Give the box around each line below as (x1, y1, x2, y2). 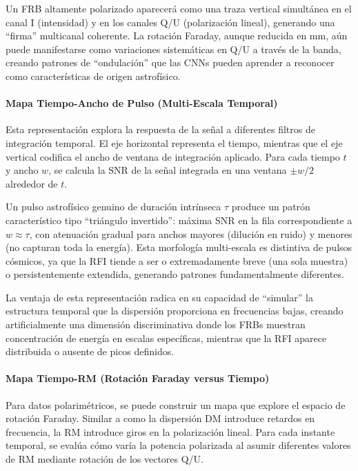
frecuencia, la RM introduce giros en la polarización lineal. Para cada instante (6, 424, 335, 439)
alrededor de (6, 176, 58, 190)
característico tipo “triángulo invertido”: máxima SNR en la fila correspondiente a (6, 212, 352, 227)
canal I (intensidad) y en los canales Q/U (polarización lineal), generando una (6, 14, 335, 29)
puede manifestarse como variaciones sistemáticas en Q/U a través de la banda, (6, 41, 341, 56)
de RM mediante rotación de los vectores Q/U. (6, 452, 203, 466)
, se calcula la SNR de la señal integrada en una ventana (48, 163, 287, 177)
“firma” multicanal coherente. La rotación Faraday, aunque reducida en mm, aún (6, 28, 348, 43)
